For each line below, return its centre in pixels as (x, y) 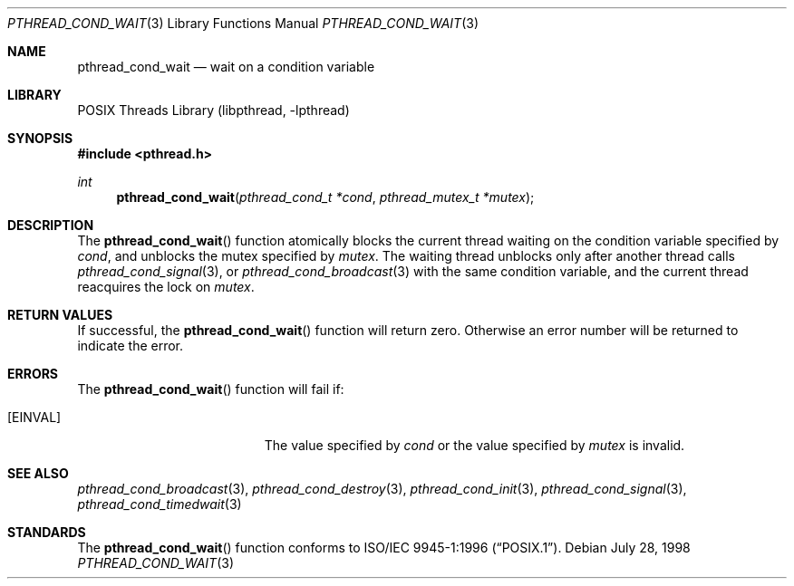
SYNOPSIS (40, 138)
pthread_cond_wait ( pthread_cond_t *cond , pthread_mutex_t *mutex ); (325, 197)
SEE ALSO (38, 473)
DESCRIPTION (51, 225)
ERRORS (33, 374)
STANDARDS (47, 532)
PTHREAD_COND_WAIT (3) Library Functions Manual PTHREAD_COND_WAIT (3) (243, 23)
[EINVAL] (34, 417)
